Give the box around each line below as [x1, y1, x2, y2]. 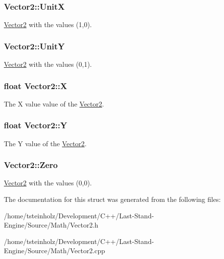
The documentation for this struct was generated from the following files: [4, 194, 221, 204]
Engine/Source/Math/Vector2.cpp [4, 245, 105, 256]
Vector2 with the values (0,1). [4, 59, 92, 69]
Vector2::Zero [4, 159, 58, 171]
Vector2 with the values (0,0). [4, 178, 92, 188]
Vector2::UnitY [4, 40, 65, 52]
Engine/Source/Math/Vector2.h [4, 220, 99, 230]
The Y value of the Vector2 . [4, 138, 87, 148]
